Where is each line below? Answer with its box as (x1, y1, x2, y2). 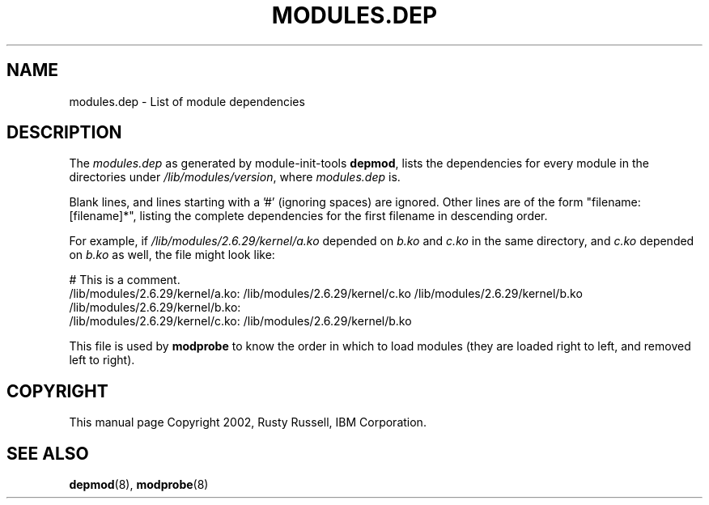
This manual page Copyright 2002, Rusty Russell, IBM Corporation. (69, 415, 427, 430)
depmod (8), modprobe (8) (69, 477, 209, 492)
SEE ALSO (6, 443, 89, 464)
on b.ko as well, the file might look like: (69, 248, 275, 262)
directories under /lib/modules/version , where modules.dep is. (69, 170, 401, 185)
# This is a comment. (69, 273, 180, 287)
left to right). (69, 353, 135, 367)
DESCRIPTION (6, 122, 122, 143)
